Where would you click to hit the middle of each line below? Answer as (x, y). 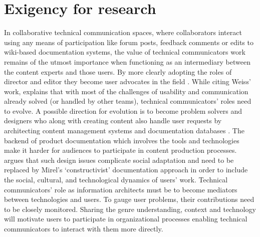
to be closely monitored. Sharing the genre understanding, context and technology (130, 209)
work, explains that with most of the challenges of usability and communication (126, 91)
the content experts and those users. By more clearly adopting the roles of (118, 71)
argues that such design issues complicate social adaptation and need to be (119, 160)
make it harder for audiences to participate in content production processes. (120, 150)
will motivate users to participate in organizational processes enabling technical (126, 219)
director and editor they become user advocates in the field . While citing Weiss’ (127, 81)
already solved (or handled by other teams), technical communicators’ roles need (128, 101)
